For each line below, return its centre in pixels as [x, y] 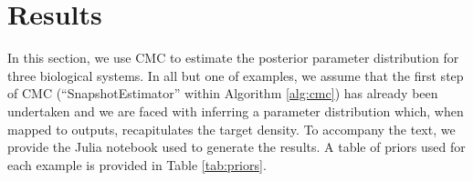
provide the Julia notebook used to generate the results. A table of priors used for [236, 147]
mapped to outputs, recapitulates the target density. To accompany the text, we [231, 129]
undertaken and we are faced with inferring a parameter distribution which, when [236, 111]
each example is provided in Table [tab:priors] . [137, 164]
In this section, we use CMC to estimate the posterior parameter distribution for [233, 58]
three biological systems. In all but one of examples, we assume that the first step [236, 75]
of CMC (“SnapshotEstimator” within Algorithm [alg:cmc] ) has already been [223, 93]
